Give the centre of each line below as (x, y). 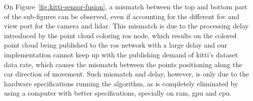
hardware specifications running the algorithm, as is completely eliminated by (121, 83)
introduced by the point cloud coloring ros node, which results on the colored (120, 35)
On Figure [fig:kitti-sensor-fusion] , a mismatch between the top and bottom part (126, 6)
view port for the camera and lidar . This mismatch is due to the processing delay (126, 26)
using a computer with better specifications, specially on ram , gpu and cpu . (118, 93)
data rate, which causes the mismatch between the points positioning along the (123, 64)
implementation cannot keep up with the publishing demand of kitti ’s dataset (121, 54)
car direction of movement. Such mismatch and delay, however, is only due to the (126, 74)
